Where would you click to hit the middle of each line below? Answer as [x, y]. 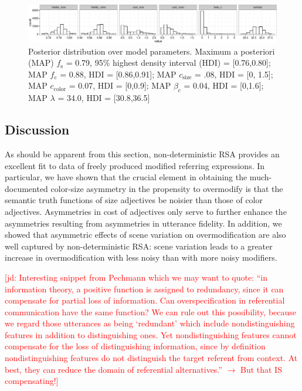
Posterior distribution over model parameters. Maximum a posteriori [152, 51]
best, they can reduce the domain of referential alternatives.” [113, 369]
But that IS [261, 369]
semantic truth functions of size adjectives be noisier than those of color [134, 200]
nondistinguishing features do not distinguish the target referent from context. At [151, 358]
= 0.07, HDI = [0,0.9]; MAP [120, 85]
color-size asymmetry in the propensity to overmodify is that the [167, 188]
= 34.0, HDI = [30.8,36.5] [104, 98]
